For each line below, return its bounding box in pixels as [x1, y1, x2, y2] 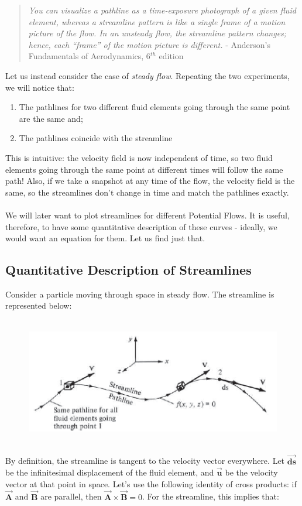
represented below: [5, 299, 72, 312]
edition [159, 50, 184, 62]
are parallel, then [40, 490, 102, 502]
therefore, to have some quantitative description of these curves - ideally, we [5, 220, 277, 233]
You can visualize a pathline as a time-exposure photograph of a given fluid [28, 4, 296, 16]
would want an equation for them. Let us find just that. [5, 232, 205, 244]
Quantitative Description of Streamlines [5, 261, 252, 279]
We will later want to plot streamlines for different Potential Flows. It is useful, [5, 208, 290, 221]
